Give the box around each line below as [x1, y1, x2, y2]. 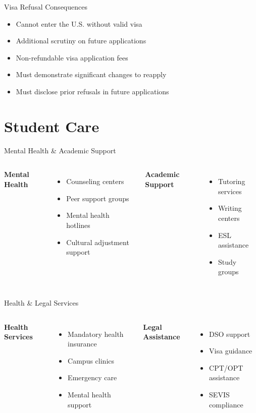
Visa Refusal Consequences [4, 2, 87, 12]
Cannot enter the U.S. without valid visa [16, 18, 142, 29]
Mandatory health [68, 328, 124, 339]
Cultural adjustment [66, 237, 129, 247]
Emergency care [68, 372, 117, 383]
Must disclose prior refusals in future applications [16, 86, 169, 96]
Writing [218, 203, 242, 213]
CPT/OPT [209, 362, 243, 373]
